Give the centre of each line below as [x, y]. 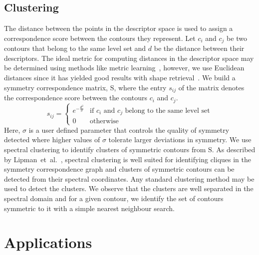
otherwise [104, 122]
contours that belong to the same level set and [75, 48]
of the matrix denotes [211, 87]
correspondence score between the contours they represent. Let [100, 38]
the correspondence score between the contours [76, 98]
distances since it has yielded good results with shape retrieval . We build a [120, 78]
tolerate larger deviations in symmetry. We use [180, 139]
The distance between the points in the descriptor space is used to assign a [119, 28]
